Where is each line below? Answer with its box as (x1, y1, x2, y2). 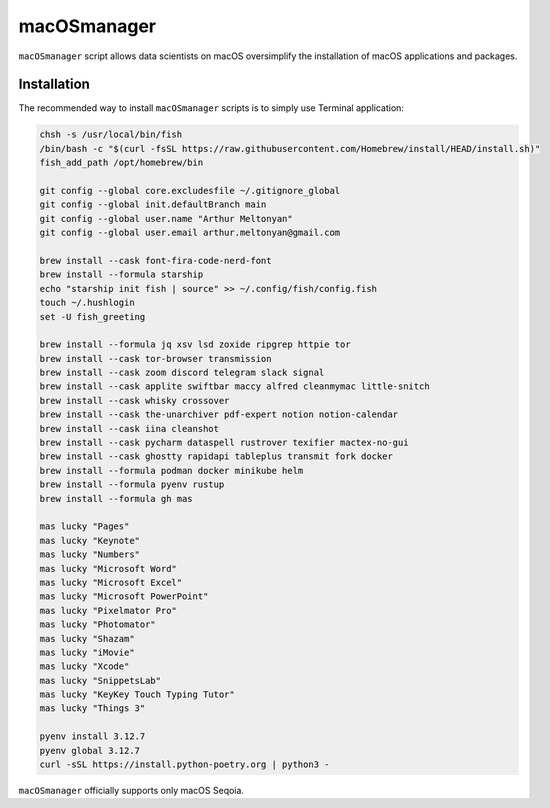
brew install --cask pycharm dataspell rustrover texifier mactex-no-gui (39, 437, 409, 449)
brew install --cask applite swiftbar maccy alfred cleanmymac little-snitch (39, 381, 430, 392)
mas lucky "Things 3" (39, 703, 146, 714)
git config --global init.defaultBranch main (39, 199, 267, 210)
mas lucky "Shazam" (39, 633, 135, 644)
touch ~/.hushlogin (39, 297, 135, 309)
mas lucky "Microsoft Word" (39, 563, 177, 574)
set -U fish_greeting (39, 311, 146, 322)
